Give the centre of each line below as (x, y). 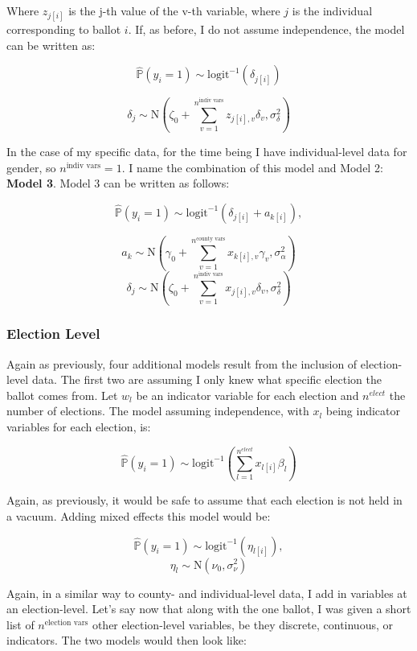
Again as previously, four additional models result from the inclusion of (182, 363)
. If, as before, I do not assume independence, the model (266, 29)
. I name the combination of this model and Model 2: (252, 167)
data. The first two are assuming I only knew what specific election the (206, 379)
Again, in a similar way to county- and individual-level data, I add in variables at (207, 593)
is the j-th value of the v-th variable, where (174, 10)
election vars (66, 622)
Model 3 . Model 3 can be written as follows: (118, 183)
